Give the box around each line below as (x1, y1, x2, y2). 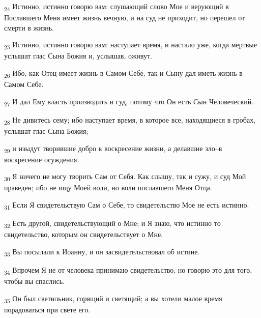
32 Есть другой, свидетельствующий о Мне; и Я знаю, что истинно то (4, 218, 221, 229)
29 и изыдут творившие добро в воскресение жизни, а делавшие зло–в (4, 142, 222, 155)
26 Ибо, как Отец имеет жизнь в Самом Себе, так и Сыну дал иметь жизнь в (4, 68, 243, 79)
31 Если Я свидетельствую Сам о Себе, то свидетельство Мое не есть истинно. (4, 199, 249, 211)
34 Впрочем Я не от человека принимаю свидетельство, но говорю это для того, (4, 265, 252, 276)
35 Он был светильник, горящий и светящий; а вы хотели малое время (4, 293, 222, 305)
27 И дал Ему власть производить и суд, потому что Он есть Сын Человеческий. (4, 96, 254, 108)
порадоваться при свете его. (4, 304, 91, 314)
